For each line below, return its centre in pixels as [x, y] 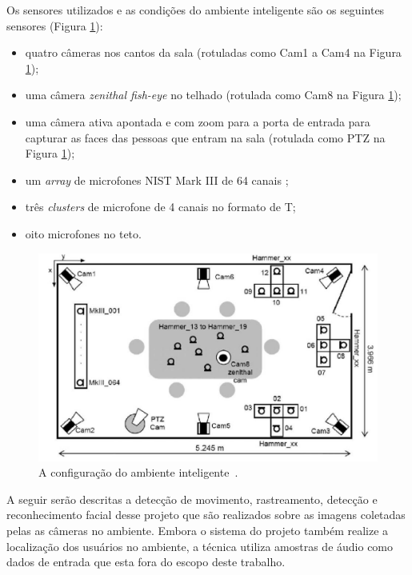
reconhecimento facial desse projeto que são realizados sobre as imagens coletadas [206, 515]
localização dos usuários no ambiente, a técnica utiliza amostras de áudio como [200, 546]
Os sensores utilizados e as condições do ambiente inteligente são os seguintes [196, 10]
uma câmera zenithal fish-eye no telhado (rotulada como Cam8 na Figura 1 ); [213, 95]
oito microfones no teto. [83, 233]
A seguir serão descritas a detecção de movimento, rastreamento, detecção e [192, 499]
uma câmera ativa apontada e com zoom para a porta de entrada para [198, 121]
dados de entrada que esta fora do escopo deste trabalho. [146, 562]
